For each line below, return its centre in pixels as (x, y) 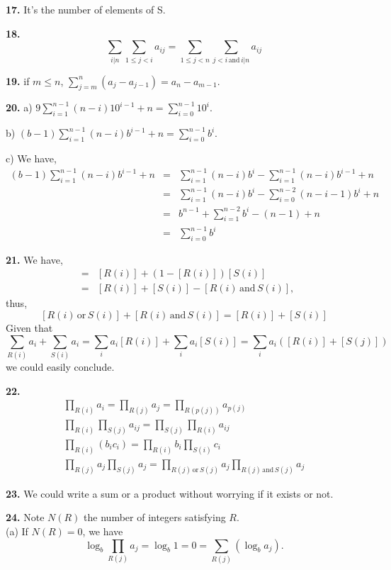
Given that (29, 328)
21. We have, (34, 259)
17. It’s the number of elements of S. (86, 9)
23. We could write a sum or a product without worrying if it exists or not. (170, 493)
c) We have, (31, 158)
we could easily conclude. (60, 366)
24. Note (25, 517)
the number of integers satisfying (155, 517)
